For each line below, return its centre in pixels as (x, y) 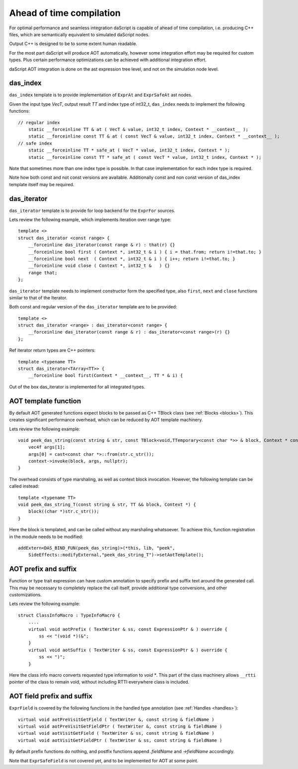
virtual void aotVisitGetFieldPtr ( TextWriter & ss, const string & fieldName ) (120, 740)
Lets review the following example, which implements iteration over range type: (90, 219)
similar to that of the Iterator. (38, 297)
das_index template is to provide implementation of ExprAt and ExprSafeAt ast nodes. (101, 95)
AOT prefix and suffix (43, 569)
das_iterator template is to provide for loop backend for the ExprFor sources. (92, 210)
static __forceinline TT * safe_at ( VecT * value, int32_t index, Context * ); (129, 150)
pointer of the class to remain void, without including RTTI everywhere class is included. (99, 682)
